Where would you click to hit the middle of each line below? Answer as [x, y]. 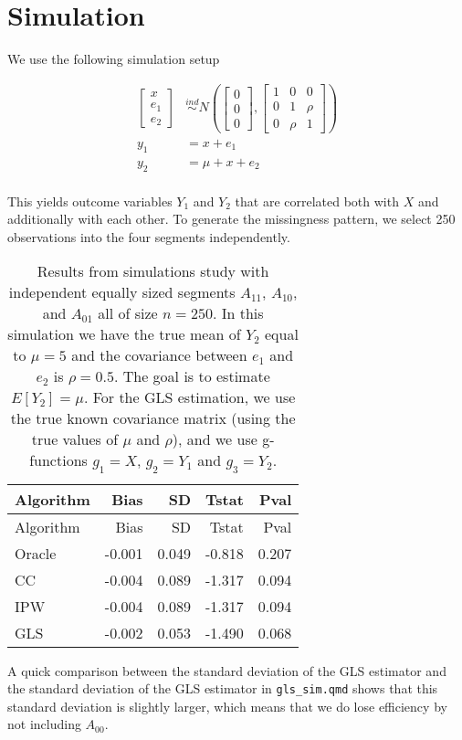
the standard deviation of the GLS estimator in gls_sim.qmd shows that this [223, 688]
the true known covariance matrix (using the [153, 418]
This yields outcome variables [90, 201]
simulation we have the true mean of [124, 334]
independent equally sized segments [122, 292]
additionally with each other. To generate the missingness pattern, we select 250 [231, 219]
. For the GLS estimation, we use [189, 397]
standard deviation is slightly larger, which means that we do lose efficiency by [227, 706]
